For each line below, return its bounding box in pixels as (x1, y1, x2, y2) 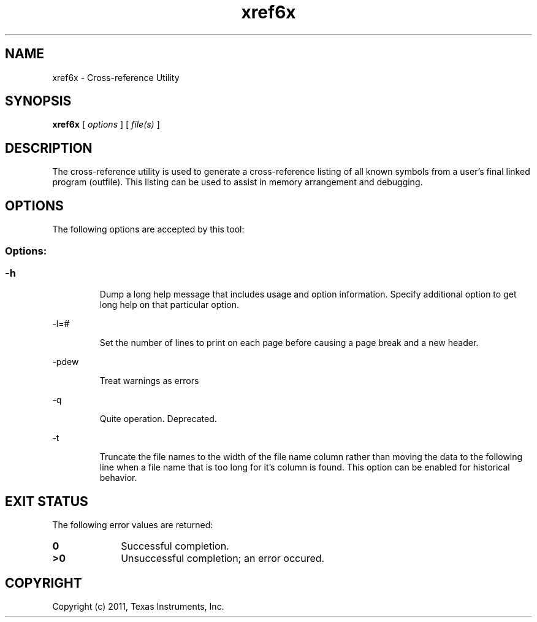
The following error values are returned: (52, 520, 213, 531)
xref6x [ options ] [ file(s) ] (52, 119, 160, 130)
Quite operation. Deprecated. (99, 413, 217, 424)
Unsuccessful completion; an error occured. (121, 552, 325, 565)
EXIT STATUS (5, 493, 88, 509)
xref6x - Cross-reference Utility (52, 72, 180, 83)
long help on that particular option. (99, 299, 239, 310)
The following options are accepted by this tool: (52, 224, 245, 235)
